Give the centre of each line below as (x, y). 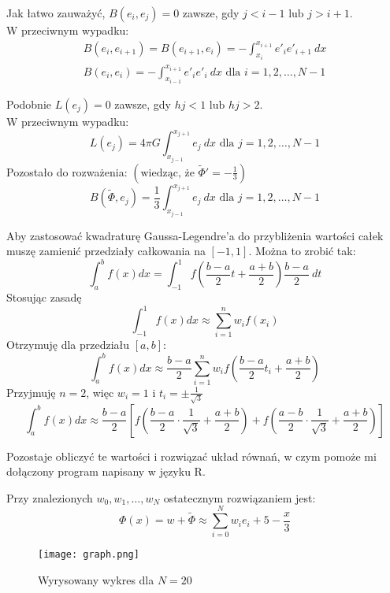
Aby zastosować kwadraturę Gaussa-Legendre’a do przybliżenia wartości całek (195, 235)
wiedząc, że (167, 173)
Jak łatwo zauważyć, (56, 13)
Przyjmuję (31, 392)
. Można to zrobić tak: (302, 251)
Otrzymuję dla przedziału (68, 345)
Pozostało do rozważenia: (67, 171)
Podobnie (29, 104)
